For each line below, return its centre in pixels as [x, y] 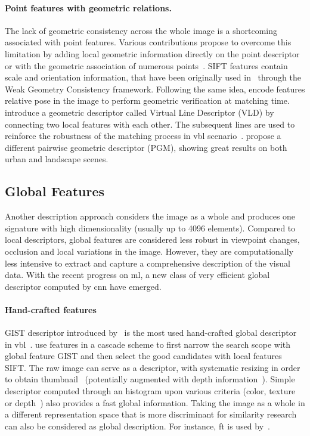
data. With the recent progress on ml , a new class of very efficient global [137, 275]
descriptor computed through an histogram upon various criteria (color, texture [150, 391]
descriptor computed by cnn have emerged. [83, 286]
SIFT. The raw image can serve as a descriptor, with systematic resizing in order [153, 367]
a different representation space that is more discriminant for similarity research [151, 414]
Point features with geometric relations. [88, 7]
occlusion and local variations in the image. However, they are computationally [149, 251]
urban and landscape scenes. [57, 159]
